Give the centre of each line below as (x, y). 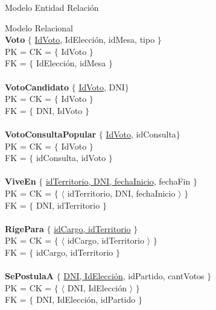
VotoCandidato (37, 87)
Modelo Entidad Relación (52, 7)
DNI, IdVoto (59, 110)
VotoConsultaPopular (51, 134)
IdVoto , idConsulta (141, 134)
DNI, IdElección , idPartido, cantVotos (134, 276)
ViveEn (21, 181)
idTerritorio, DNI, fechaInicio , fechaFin (118, 181)
